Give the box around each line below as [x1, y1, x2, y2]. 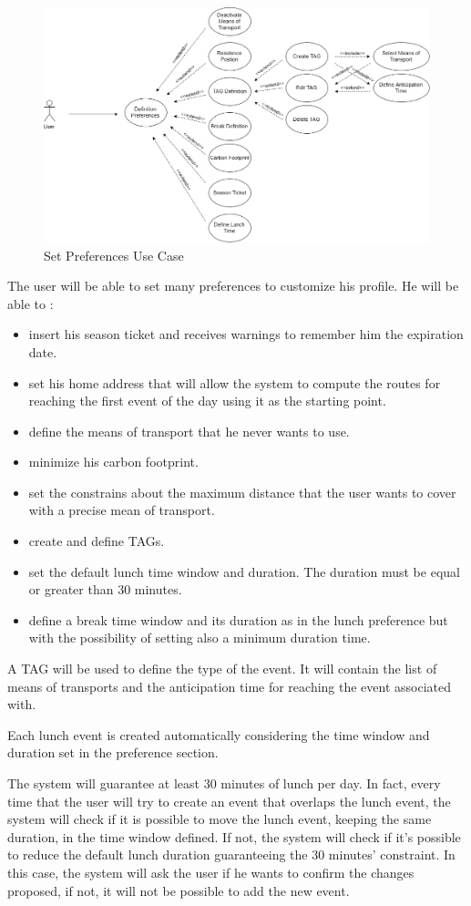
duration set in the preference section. [7, 743, 219, 762]
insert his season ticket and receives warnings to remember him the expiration [28, 324, 464, 344]
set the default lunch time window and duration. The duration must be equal [28, 561, 460, 581]
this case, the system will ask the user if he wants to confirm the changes [7, 862, 415, 881]
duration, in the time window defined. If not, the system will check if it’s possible [7, 827, 461, 846]
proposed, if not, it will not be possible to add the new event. [7, 880, 350, 900]
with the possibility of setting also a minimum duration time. [28, 628, 371, 647]
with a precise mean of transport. [28, 500, 215, 520]
